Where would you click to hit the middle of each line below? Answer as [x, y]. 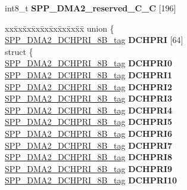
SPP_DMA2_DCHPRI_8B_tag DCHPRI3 [88, 98]
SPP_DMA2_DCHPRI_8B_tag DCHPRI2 [88, 86]
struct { [19, 51]
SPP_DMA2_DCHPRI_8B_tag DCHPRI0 [88, 63]
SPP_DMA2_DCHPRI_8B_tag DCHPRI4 [88, 110]
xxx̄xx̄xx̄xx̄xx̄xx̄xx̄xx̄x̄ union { [60, 28]
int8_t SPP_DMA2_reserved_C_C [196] [91, 8]
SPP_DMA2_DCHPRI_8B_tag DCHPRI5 [88, 122]
